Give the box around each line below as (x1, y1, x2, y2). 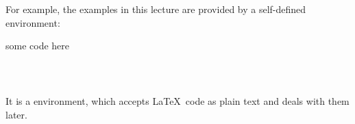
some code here (5, 38, 70, 53)
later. (5, 107, 27, 121)
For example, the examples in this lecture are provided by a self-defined (5, 2, 306, 16)
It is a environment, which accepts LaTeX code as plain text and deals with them (5, 94, 350, 108)
